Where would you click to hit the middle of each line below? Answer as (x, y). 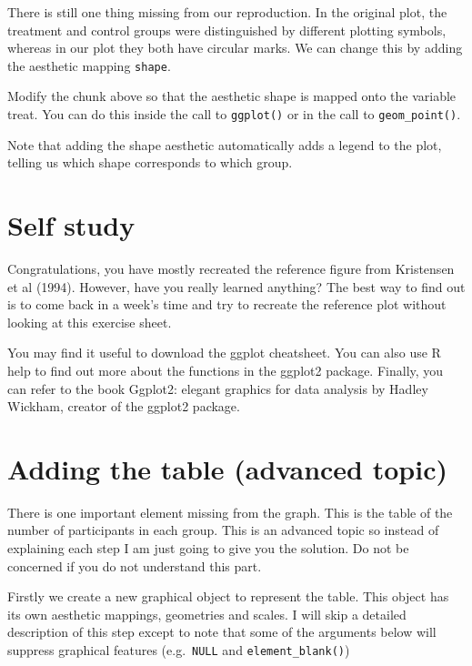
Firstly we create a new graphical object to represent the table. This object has (228, 596)
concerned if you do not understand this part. (135, 565)
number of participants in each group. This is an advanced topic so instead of (223, 530)
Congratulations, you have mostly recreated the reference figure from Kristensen (231, 268)
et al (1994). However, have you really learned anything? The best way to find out (236, 286)
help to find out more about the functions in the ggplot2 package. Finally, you (226, 370)
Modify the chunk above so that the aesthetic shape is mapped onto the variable (232, 96)
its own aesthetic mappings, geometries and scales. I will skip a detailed (207, 614)
